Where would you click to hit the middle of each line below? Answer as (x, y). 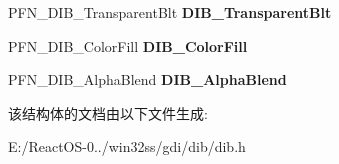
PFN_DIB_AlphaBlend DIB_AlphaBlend (147, 79)
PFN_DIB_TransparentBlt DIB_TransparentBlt (170, 12)
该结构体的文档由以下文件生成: (108, 112)
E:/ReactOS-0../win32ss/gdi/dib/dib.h (127, 146)
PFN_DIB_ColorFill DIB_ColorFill (128, 45)
